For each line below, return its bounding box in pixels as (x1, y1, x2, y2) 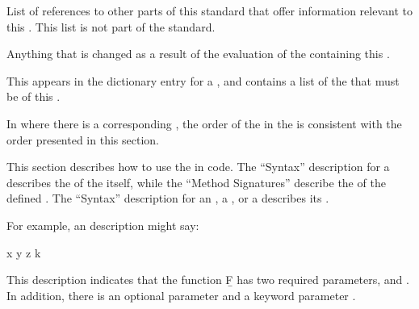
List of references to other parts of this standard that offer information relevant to (6, 2, 413, 19)
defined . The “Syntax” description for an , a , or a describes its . (6, 190, 329, 207)
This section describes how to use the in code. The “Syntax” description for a (6, 158, 390, 175)
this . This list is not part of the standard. (6, 18, 216, 35)
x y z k (6, 244, 41, 261)
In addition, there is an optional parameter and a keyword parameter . (6, 286, 356, 303)
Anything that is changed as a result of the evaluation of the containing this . (6, 45, 390, 62)
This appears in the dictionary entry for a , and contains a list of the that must (6, 72, 400, 89)
